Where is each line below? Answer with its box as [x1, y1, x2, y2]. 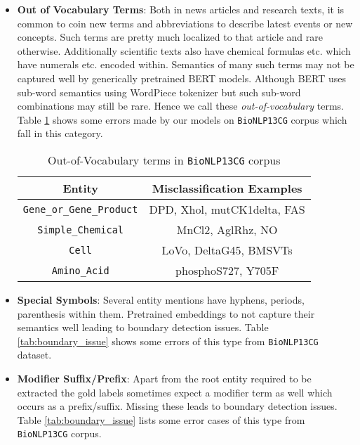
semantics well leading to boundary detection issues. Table [17, 320, 269, 335]
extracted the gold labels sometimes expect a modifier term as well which [17, 385, 333, 399]
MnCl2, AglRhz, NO [176, 221, 278, 238]
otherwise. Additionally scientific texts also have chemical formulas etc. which [17, 43, 351, 58]
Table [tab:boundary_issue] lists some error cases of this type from [17, 412, 305, 427]
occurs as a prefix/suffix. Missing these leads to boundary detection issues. [17, 399, 338, 413]
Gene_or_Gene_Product [22, 203, 138, 215]
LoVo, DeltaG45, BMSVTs [161, 242, 293, 258]
